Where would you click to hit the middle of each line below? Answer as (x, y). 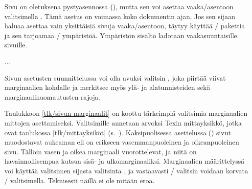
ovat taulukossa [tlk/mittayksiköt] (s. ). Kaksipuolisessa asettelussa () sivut (118, 132)
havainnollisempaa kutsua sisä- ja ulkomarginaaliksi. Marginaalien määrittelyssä (125, 161)
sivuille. (16, 45)
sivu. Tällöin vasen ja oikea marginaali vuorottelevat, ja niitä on (101, 151)
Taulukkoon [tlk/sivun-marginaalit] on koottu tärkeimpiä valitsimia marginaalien (126, 113)
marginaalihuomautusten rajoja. (52, 96)
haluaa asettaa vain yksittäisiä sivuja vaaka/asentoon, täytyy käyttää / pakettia (125, 26)
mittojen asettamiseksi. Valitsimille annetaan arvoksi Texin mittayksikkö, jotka (123, 122)
